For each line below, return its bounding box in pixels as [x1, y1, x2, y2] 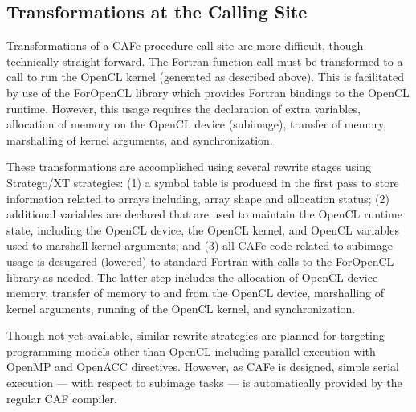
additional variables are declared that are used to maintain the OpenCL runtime [6, 206, 402, 222]
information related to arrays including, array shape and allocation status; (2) [6, 190, 389, 206]
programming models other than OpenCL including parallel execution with [6, 342, 376, 359]
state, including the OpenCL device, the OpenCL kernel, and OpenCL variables [6, 221, 399, 238]
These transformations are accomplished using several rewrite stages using [6, 158, 371, 175]
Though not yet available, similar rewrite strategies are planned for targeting [6, 327, 385, 344]
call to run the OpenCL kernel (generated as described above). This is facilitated [6, 68, 404, 85]
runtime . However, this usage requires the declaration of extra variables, [6, 100, 361, 116]
